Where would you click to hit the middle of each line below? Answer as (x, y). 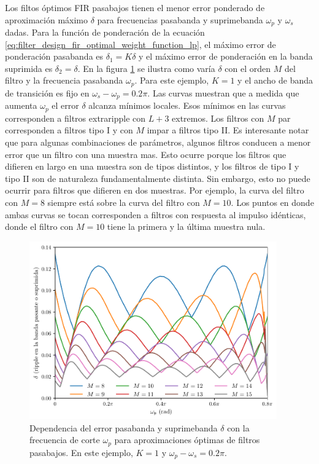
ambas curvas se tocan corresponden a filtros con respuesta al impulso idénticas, (156, 214)
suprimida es (29, 68)
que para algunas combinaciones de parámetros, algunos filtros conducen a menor (158, 142)
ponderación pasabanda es (54, 56)
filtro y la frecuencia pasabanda (64, 80)
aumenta (21, 105)
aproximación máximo (46, 19)
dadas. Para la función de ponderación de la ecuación (105, 32)
